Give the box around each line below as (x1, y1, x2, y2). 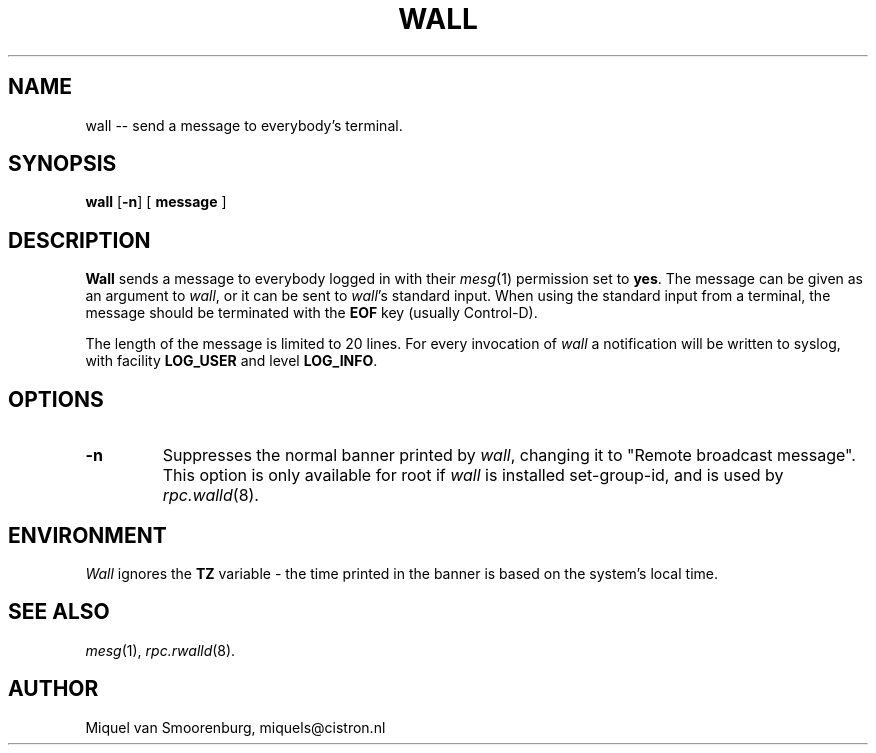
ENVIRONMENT (8, 522, 167, 548)
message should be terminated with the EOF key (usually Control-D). (85, 304, 538, 322)
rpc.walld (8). (162, 485, 259, 506)
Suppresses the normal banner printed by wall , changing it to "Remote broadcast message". (162, 445, 856, 466)
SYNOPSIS (8, 151, 117, 177)
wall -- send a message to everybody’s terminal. (85, 116, 403, 134)
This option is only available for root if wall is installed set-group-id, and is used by (162, 465, 784, 486)
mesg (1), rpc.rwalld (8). (85, 641, 236, 659)
